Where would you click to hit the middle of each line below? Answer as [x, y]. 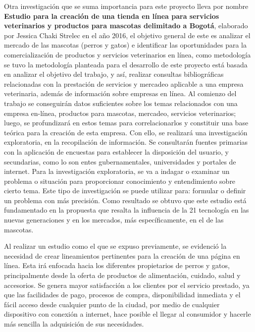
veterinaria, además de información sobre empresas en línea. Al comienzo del [120, 93]
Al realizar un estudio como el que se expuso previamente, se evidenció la [115, 246]
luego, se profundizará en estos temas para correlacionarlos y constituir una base [126, 123]
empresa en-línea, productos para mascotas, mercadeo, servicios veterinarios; [120, 113]
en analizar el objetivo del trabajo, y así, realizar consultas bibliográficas [114, 74]
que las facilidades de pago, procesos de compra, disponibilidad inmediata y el [122, 295]
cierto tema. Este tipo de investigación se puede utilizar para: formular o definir [125, 191]
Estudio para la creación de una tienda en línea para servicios [112, 16]
